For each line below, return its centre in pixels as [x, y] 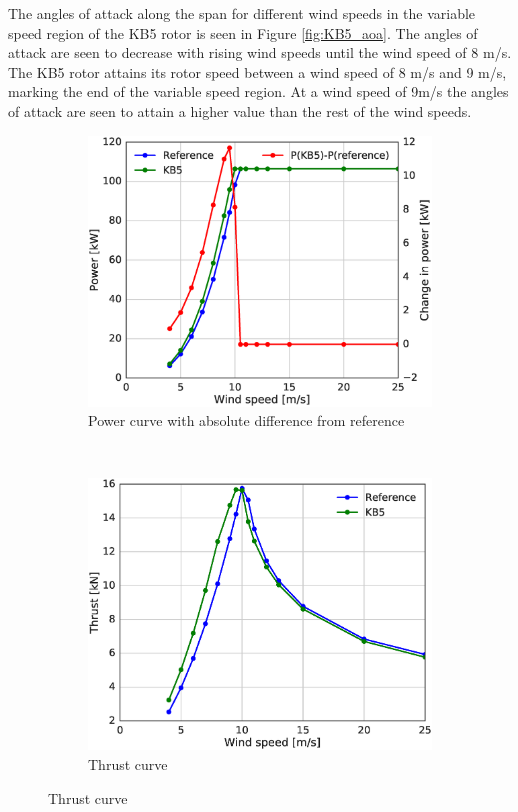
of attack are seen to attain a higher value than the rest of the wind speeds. [240, 110]
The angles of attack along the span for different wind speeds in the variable [242, 13]
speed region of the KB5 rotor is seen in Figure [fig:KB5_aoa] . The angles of [243, 32]
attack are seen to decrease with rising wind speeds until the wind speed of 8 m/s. [260, 52]
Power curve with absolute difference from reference [246, 420]
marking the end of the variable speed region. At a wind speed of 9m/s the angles [258, 91]
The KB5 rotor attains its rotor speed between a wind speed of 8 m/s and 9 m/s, [257, 71]
